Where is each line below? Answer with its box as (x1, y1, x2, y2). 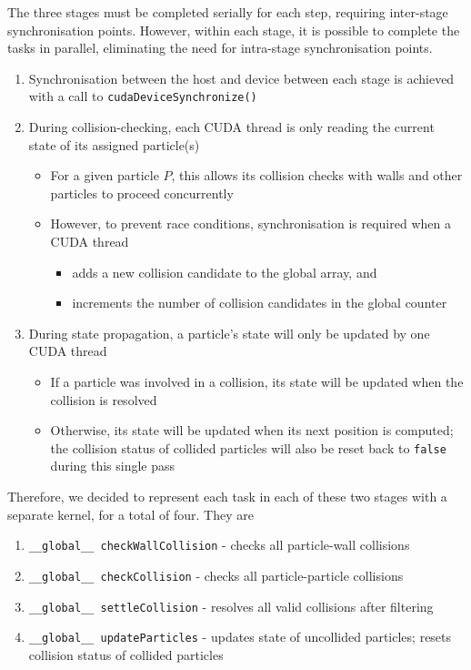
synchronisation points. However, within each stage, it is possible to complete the (7, 20, 460, 39)
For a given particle (50, 166, 159, 185)
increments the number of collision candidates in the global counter (72, 293, 447, 312)
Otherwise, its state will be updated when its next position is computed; (50, 421, 454, 440)
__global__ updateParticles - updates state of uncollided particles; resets (28, 627, 452, 646)
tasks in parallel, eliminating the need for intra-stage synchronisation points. (7, 38, 433, 57)
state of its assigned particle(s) (28, 135, 200, 154)
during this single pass (50, 456, 175, 475)
